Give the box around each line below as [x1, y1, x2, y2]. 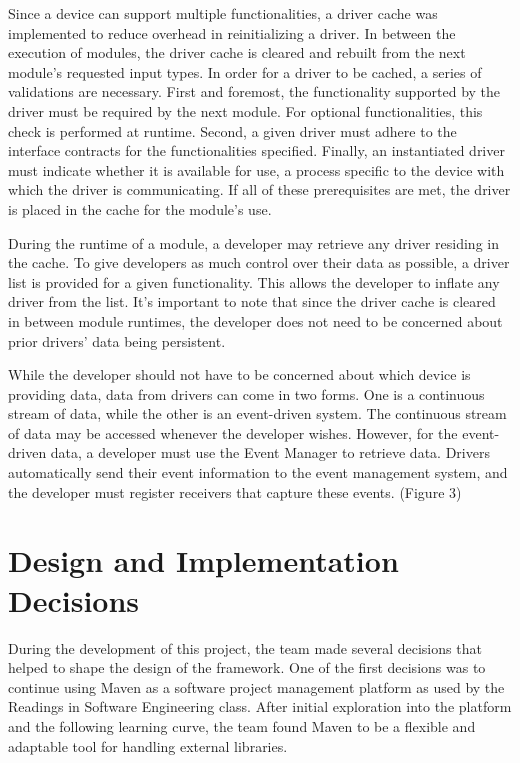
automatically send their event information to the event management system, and [8, 462, 508, 483]
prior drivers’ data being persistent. [8, 330, 226, 351]
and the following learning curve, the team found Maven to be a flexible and [8, 715, 476, 736]
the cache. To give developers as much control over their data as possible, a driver [8, 252, 510, 273]
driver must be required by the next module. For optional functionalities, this [8, 100, 483, 121]
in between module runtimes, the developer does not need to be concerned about [8, 310, 503, 331]
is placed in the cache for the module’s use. [8, 198, 272, 219]
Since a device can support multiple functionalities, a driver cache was [8, 3, 438, 23]
